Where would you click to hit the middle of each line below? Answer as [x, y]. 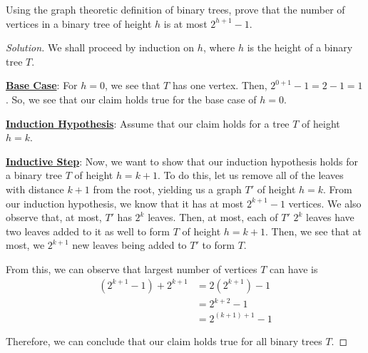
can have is [294, 268]
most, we [25, 245]
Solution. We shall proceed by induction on [100, 47]
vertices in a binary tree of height [79, 23]
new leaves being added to [129, 245]
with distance [35, 189]
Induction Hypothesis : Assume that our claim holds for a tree [148, 123]
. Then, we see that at [313, 231]
